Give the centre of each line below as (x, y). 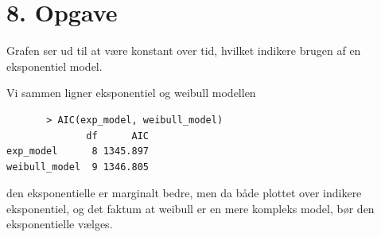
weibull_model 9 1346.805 (78, 167)
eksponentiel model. (54, 66)
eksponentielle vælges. (60, 224)
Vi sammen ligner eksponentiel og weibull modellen (131, 93)
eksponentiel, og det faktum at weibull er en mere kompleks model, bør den (190, 208)
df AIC (117, 136)
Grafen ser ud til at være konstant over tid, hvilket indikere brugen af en (184, 51)
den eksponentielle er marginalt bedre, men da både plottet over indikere (184, 193)
